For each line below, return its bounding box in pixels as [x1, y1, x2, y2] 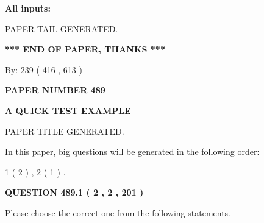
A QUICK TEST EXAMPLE [5, 104, 131, 116]
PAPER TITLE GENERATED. [5, 124, 124, 137]
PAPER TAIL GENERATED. [5, 22, 118, 35]
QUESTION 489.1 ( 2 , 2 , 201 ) [5, 186, 144, 199]
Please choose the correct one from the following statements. [5, 206, 231, 219]
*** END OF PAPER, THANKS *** [5, 43, 165, 55]
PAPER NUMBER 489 [5, 83, 105, 96]
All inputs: [5, 2, 51, 14]
